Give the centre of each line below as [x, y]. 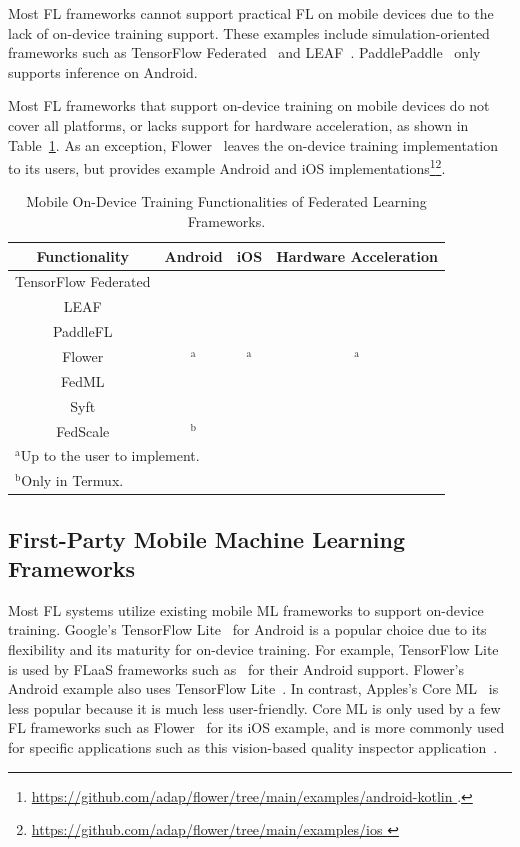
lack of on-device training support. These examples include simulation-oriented [249, 32]
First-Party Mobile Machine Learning [207, 538]
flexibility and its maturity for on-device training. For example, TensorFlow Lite [253, 649]
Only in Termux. [72, 480]
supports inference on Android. [103, 71]
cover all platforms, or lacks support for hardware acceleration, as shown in [238, 124]
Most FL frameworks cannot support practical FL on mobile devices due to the [251, 13]
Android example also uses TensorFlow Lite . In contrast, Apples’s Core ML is [253, 688]
